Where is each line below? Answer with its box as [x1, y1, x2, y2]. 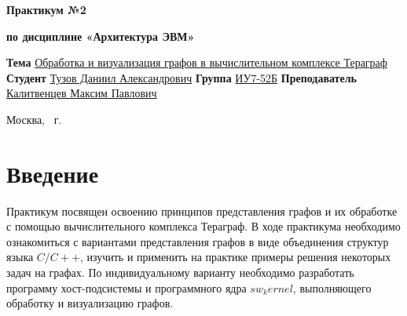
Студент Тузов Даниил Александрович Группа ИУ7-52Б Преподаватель [6, 69, 357, 85]
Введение [6, 157, 99, 189]
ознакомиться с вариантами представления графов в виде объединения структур [6, 233, 389, 249]
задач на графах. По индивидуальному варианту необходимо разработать [6, 264, 354, 281]
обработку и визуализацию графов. [6, 295, 174, 311]
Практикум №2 [6, 2, 86, 17]
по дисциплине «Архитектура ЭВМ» [6, 27, 195, 44]
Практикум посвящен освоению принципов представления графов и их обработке [6, 202, 398, 219]
